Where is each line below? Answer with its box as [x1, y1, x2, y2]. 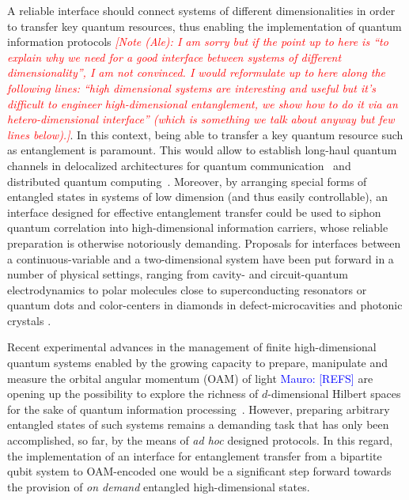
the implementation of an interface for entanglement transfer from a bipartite [7, 447, 382, 464]
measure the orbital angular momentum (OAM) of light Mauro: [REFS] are [7, 369, 373, 386]
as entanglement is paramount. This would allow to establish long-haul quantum [7, 142, 397, 158]
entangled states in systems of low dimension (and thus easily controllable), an [7, 188, 388, 205]
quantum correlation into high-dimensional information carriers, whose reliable [7, 219, 388, 236]
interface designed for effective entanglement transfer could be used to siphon [7, 203, 381, 220]
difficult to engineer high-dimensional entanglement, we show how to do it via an [7, 95, 398, 112]
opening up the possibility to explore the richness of [7, 385, 259, 402]
